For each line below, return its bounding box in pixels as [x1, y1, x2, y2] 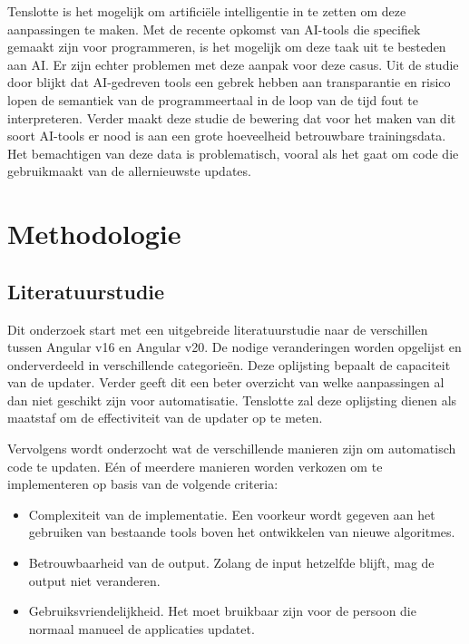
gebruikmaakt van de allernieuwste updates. [7, 161, 251, 181]
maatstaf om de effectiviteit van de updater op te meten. [7, 408, 323, 427]
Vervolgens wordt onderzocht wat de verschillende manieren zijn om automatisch [7, 439, 456, 458]
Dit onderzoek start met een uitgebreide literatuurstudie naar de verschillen [7, 319, 428, 338]
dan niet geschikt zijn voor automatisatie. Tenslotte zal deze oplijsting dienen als [7, 390, 457, 409]
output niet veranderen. [28, 571, 161, 590]
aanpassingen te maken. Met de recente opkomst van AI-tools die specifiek [7, 19, 421, 38]
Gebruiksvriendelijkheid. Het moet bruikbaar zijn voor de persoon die [28, 601, 416, 620]
